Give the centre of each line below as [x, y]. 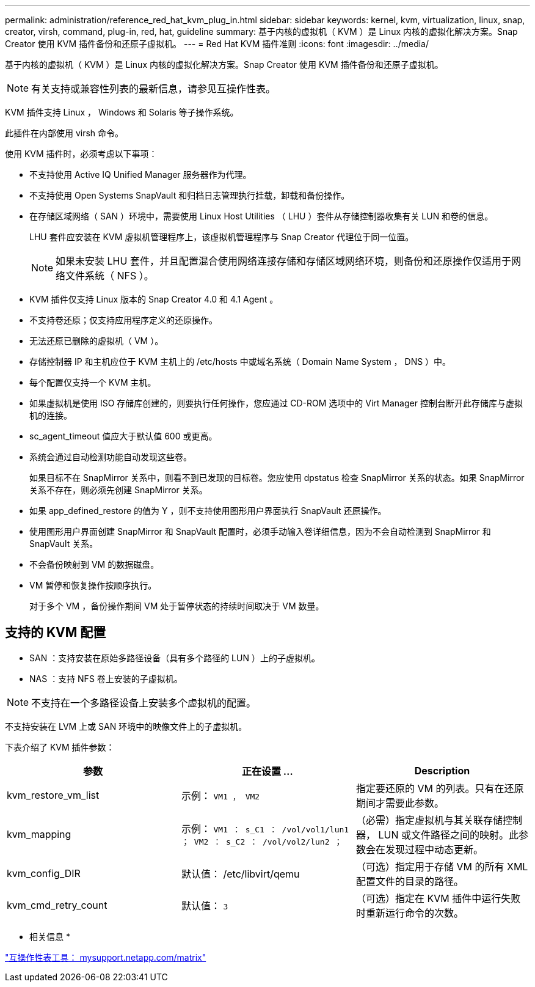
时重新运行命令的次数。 [409, 913]
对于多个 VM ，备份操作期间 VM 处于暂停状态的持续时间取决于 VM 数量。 [177, 606]
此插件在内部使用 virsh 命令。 [64, 133]
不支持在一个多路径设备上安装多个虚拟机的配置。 [144, 703]
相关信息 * [50, 936]
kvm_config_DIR [44, 873]
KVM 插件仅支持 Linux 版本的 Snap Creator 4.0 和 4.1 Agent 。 [154, 299]
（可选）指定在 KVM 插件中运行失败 [438, 898]
